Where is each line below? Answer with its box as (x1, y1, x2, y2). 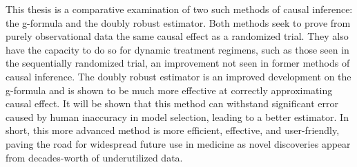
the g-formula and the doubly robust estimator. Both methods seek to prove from (6, 15, 351, 30)
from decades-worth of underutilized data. (6, 150, 183, 164)
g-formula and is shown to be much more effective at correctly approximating (6, 82, 333, 97)
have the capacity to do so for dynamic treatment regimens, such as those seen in (6, 42, 349, 56)
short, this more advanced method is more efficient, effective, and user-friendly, (6, 123, 340, 137)
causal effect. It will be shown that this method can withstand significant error (6, 96, 338, 111)
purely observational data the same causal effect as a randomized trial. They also (6, 29, 349, 43)
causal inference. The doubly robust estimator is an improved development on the (6, 69, 351, 83)
